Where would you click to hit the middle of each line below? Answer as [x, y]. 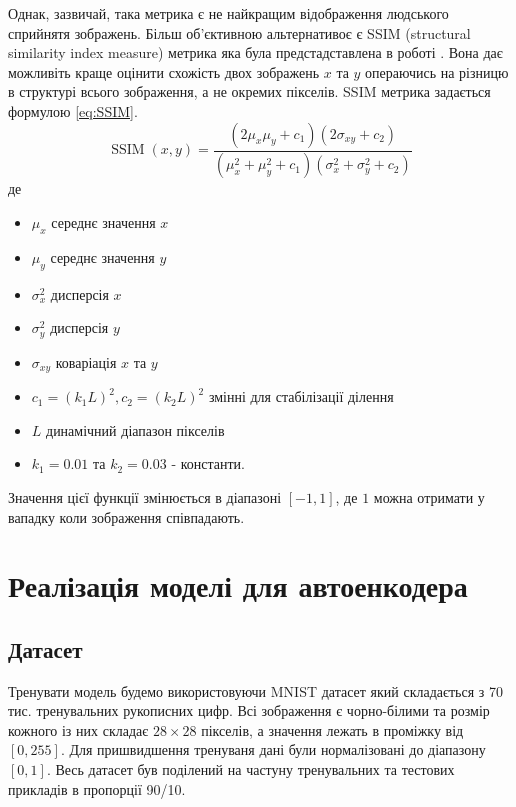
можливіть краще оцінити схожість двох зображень [164, 71]
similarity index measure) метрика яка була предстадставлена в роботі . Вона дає [255, 52]
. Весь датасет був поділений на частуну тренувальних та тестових [250, 769]
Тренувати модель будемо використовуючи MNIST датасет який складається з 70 [256, 690]
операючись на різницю [437, 71]
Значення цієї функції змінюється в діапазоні [145, 496]
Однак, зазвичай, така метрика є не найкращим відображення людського [228, 13]
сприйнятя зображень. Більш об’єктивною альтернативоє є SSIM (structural [239, 32]
